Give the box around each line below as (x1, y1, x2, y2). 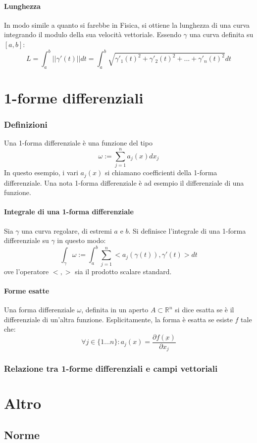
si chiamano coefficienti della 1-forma (104, 167, 217, 178)
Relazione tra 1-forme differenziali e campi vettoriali (4, 362, 218, 375)
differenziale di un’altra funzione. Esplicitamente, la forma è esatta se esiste (4, 314, 233, 324)
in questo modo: (57, 235, 106, 246)
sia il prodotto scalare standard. (75, 266, 172, 276)
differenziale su (4, 235, 49, 246)
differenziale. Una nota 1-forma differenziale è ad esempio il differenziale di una (4, 177, 244, 188)
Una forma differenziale (4, 304, 75, 315)
